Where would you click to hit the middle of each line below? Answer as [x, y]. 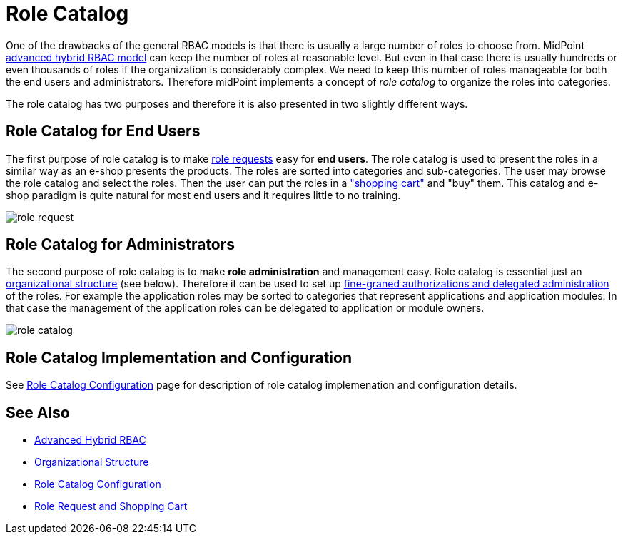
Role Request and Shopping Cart [111, 506]
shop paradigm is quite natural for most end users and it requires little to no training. [203, 195]
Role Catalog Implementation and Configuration [179, 357]
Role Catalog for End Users [103, 131]
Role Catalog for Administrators [121, 245]
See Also [38, 412]
